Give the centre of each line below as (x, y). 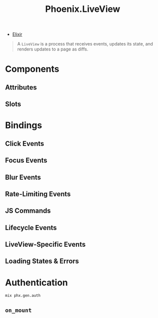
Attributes (21, 87)
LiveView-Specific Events (46, 245)
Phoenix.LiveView (83, 9)
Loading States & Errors (42, 261)
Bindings (24, 125)
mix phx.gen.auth (23, 296)
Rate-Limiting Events (38, 194)
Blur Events (23, 177)
